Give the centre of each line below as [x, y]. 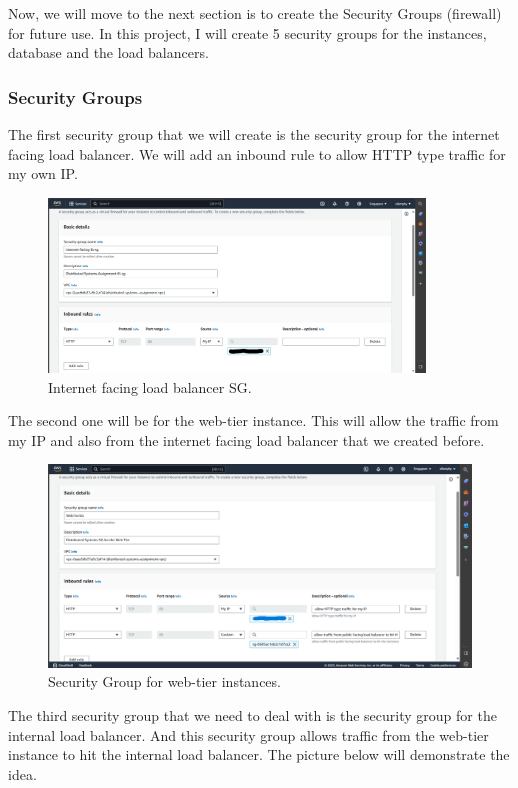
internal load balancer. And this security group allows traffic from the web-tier [248, 734]
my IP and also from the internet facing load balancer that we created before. [246, 439]
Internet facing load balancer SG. [150, 386]
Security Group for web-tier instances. [164, 681]
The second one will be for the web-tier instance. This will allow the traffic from [253, 420]
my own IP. [43, 173]
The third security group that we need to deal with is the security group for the [252, 714]
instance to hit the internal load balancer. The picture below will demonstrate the [259, 754]
